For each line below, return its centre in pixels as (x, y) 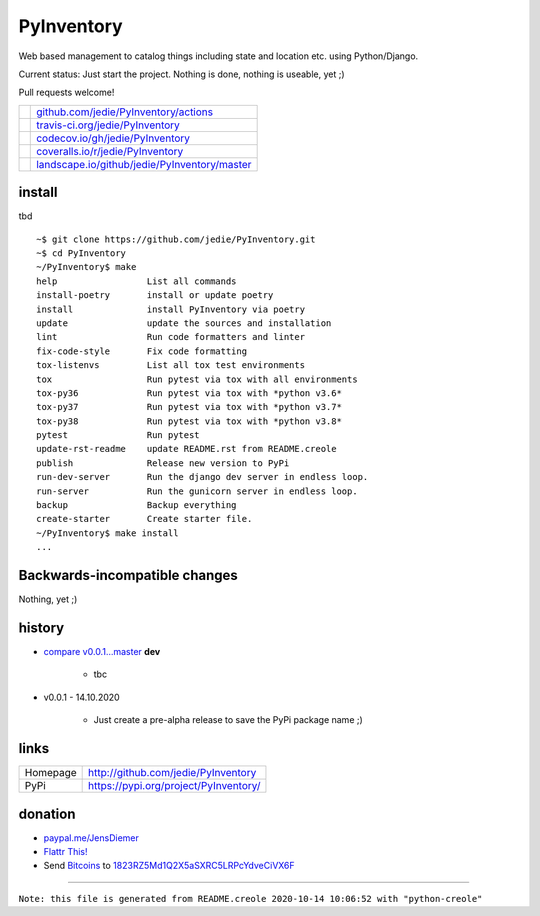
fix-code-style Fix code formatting (142, 351)
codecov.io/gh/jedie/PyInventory (113, 138)
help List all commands (136, 281)
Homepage (50, 773)
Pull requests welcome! (66, 92)
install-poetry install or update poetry (155, 295)
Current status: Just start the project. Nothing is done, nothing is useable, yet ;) (181, 74)
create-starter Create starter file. (144, 519)
